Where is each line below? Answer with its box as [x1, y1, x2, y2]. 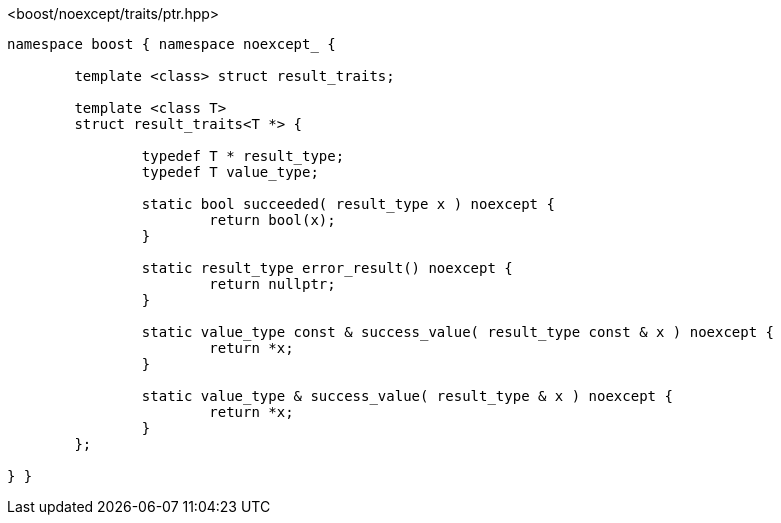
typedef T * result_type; [141, 148, 345, 164]
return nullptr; [209, 276, 336, 292]
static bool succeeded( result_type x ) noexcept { [141, 196, 555, 212]
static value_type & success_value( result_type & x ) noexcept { [141, 388, 673, 404]
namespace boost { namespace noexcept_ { [7, 36, 336, 52]
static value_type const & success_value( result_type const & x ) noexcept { [141, 324, 775, 340]
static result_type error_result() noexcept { [141, 260, 513, 276]
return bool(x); [209, 212, 336, 228]
